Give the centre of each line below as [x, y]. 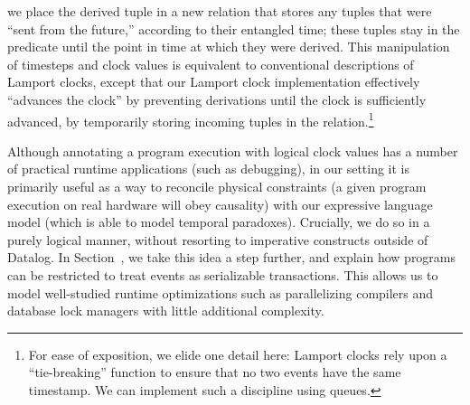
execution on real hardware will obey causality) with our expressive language [220, 204]
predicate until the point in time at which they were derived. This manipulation [229, 47]
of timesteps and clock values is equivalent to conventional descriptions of [211, 64]
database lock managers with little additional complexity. [166, 311]
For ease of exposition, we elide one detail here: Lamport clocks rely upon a [238, 354]
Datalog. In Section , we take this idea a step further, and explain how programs [232, 257]
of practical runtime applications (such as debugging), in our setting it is [209, 169]
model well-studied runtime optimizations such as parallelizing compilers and [221, 292]
